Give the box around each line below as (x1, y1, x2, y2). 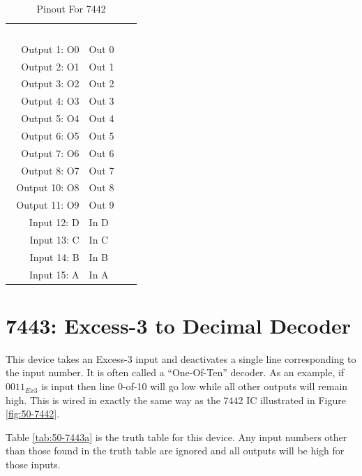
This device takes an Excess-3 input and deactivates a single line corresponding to (6, 351, 356, 366)
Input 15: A (29, 267, 80, 281)
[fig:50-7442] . (6, 406, 60, 421)
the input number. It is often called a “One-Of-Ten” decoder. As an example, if (6, 365, 345, 380)
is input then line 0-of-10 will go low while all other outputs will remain (41, 379, 348, 394)
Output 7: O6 (21, 145, 80, 160)
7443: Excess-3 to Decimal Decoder (6, 311, 352, 339)
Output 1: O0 (21, 41, 80, 56)
